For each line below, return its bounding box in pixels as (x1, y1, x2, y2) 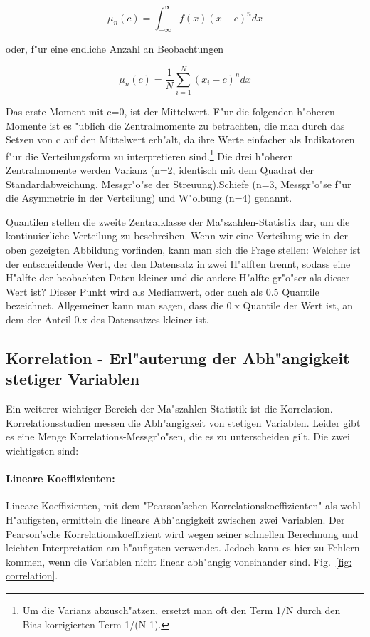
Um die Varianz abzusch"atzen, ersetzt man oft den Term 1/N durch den (22, 602, 341, 617)
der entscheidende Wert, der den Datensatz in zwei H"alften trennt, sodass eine (6, 256, 351, 271)
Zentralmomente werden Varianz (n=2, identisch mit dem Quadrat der (6, 162, 314, 177)
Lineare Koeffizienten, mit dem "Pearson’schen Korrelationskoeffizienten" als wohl (6, 498, 361, 513)
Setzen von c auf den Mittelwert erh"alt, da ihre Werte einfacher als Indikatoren (6, 132, 355, 147)
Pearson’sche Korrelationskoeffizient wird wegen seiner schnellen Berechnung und (6, 526, 359, 541)
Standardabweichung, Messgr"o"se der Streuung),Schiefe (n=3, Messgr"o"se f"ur (6, 176, 351, 191)
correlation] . (6, 568, 58, 583)
